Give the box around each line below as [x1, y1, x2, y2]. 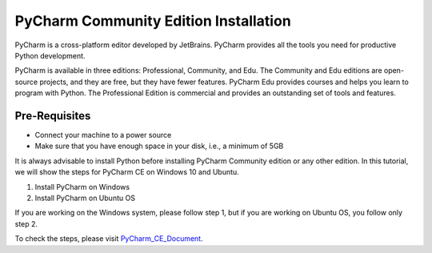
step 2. [14, 219, 38, 228]
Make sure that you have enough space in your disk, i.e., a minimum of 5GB [34, 141, 284, 151]
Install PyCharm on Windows [34, 182, 130, 191]
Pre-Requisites [14, 109, 91, 122]
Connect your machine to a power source [34, 131, 172, 140]
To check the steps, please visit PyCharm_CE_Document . [14, 234, 203, 243]
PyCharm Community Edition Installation [14, 12, 291, 30]
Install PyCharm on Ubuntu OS [34, 193, 136, 203]
